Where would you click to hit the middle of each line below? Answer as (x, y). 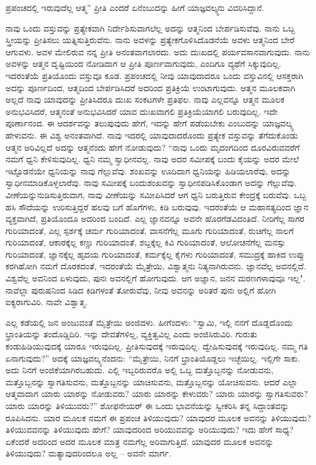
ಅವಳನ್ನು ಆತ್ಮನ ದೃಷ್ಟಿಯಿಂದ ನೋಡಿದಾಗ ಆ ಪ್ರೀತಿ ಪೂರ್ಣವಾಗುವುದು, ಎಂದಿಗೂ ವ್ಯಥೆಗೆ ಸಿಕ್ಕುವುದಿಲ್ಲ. (143, 64)
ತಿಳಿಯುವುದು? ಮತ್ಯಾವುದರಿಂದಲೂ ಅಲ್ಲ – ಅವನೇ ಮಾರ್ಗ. (88, 453)
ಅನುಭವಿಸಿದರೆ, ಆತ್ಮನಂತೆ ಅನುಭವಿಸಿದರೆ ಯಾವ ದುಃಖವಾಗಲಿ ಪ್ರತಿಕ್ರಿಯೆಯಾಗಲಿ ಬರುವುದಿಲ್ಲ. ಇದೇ (142, 111)
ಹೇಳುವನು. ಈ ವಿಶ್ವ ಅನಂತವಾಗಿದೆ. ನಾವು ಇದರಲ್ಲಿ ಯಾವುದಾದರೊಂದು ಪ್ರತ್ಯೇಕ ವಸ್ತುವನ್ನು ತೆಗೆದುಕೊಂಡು (152, 135)
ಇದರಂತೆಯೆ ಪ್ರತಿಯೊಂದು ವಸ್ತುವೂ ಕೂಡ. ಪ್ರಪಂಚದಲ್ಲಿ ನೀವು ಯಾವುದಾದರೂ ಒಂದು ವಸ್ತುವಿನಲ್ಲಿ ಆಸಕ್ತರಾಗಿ (154, 75)
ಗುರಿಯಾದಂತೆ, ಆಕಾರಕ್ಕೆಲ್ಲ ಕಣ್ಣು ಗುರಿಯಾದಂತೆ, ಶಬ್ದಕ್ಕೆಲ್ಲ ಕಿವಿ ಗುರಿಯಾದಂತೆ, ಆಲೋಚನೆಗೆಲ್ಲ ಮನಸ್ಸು (146, 242)
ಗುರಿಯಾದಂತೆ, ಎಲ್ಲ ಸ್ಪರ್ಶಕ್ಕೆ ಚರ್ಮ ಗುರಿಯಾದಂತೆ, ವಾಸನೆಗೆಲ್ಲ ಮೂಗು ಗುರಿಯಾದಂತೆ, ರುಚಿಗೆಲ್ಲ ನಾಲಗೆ (150, 230)
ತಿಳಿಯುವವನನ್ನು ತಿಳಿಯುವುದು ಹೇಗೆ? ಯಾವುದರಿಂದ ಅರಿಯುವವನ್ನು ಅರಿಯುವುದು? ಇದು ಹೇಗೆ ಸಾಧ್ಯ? (149, 429)
